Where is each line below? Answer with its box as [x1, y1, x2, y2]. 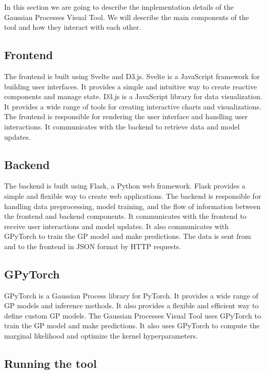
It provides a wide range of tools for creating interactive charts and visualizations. [4, 101, 261, 111]
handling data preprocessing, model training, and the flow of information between [4, 200, 261, 211]
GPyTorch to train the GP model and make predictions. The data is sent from [4, 231, 251, 241]
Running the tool [4, 356, 97, 371]
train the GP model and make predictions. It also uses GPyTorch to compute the [4, 320, 260, 331]
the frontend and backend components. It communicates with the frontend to [4, 211, 247, 221]
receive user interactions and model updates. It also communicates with [4, 220, 229, 231]
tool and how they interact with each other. [4, 22, 141, 32]
